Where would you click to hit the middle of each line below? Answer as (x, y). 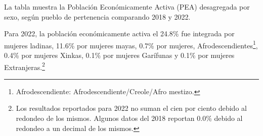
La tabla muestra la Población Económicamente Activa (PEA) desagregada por (127, 7)
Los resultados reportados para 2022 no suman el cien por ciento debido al (131, 108)
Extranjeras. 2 (25, 66)
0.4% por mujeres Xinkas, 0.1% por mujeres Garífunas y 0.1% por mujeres (119, 55)
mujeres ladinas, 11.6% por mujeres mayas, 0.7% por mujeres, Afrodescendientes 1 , (131, 44)
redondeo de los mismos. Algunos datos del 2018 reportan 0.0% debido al (129, 118)
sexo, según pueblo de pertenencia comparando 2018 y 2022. (97, 16)
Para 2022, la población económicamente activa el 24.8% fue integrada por (119, 33)
